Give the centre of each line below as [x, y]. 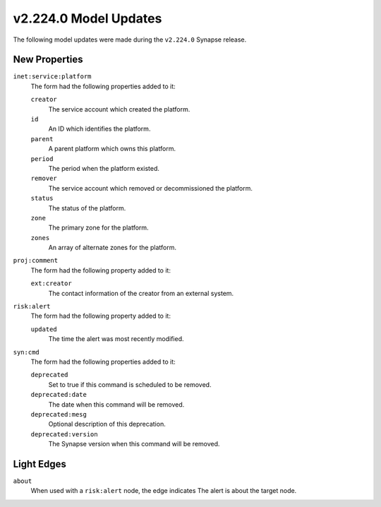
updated [44, 329]
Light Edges [40, 464]
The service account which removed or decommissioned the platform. [151, 188]
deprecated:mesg [59, 414]
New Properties [48, 60]
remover [44, 179]
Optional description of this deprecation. [107, 424]
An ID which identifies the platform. [99, 129]
